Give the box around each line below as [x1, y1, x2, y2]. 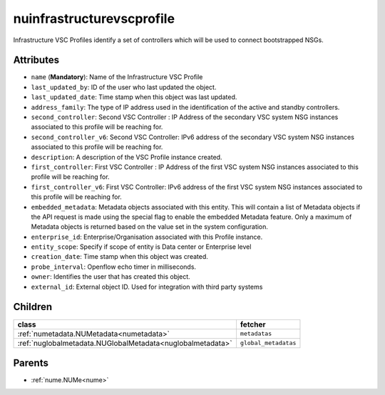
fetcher [240, 319, 267, 329]
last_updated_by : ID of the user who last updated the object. [31, 83, 217, 91]
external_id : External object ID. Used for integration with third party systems [31, 282, 263, 291]
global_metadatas [240, 339, 297, 347]
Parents [13, 356, 49, 369]
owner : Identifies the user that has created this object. [31, 272, 190, 281]
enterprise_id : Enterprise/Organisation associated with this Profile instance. [31, 232, 263, 241]
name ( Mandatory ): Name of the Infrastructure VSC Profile [31, 73, 203, 81]
